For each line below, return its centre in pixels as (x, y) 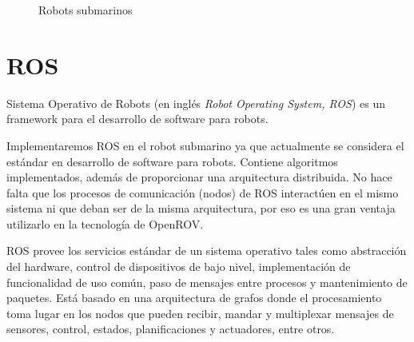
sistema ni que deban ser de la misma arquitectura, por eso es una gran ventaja (201, 208)
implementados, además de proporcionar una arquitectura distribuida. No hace (199, 177)
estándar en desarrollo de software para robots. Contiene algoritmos (172, 161)
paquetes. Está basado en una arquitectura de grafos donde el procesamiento (194, 298)
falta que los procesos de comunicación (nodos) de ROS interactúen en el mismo (203, 192)
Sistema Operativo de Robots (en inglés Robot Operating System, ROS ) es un (196, 103)
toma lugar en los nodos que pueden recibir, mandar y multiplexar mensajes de (200, 313)
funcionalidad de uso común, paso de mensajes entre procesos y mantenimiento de (207, 282)
